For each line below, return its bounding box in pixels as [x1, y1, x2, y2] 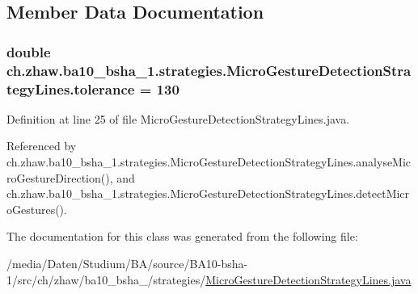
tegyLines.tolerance [6, 78, 135, 99]
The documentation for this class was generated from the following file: [6, 228, 358, 245]
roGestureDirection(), [6, 169, 113, 186]
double [6, 41, 51, 61]
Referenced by [6, 137, 77, 154]
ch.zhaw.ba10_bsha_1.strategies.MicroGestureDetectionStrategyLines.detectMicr [6, 185, 410, 202]
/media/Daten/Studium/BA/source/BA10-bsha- [6, 255, 248, 271]
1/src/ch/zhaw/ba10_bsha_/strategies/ [6, 271, 206, 288]
